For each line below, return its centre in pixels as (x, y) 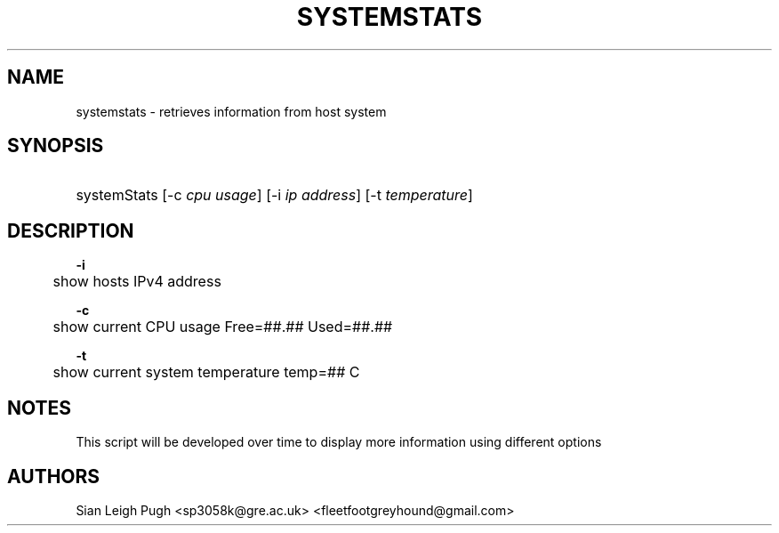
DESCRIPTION (71, 230)
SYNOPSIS (56, 146)
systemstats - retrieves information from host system (231, 111)
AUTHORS (54, 476)
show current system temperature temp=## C (206, 372)
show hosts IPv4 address (137, 282)
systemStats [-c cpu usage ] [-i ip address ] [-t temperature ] (274, 195)
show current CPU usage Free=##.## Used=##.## (223, 327)
